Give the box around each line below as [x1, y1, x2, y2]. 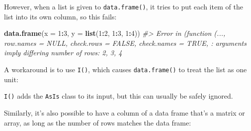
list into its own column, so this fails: [4, 11, 117, 21]
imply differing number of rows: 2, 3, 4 [4, 47, 122, 58]
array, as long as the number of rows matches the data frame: [4, 117, 191, 128]
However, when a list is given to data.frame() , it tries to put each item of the [4, 1, 243, 11]
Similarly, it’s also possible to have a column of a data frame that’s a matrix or [4, 107, 245, 118]
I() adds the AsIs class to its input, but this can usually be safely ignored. [4, 91, 233, 101]
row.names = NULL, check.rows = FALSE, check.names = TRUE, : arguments [4, 37, 247, 48]
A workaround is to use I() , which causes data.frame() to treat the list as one [4, 64, 247, 75]
